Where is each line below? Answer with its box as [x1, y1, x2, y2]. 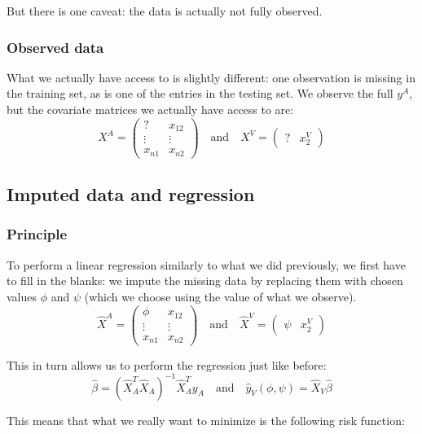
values [7, 287, 37, 305]
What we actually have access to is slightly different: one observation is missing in [7, 68, 415, 85]
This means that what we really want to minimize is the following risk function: [7, 411, 405, 428]
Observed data [7, 37, 104, 57]
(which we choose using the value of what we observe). [84, 287, 357, 305]
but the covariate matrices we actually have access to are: [7, 101, 294, 117]
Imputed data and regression [7, 182, 255, 207]
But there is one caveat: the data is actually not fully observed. [7, 2, 323, 19]
